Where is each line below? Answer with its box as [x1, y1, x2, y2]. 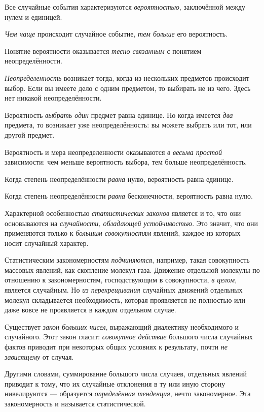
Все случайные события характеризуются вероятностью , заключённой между [5, 2, 246, 12]
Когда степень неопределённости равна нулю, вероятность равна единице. [5, 173, 234, 184]
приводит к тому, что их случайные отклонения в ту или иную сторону [5, 378, 225, 389]
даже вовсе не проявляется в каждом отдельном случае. [5, 304, 176, 315]
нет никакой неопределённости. [5, 92, 102, 103]
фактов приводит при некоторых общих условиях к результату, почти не [5, 341, 228, 352]
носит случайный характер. [5, 237, 89, 248]
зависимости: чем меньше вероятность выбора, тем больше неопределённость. [5, 156, 247, 167]
